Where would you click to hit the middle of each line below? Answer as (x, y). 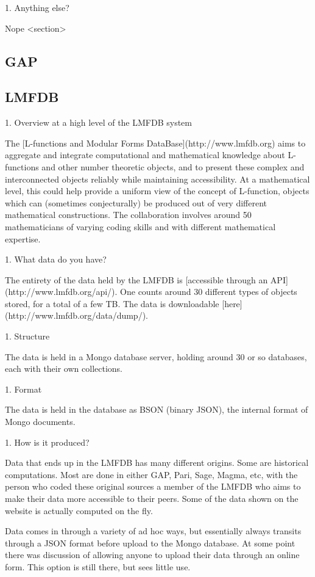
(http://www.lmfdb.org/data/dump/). (76, 315)
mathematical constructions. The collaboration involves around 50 (128, 215)
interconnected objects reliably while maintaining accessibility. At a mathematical (157, 179)
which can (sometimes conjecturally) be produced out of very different (136, 202)
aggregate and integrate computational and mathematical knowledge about (145, 155)
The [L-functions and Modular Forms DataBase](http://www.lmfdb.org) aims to (155, 143)
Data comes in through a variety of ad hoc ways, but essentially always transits (153, 531)
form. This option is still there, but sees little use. (98, 566)
